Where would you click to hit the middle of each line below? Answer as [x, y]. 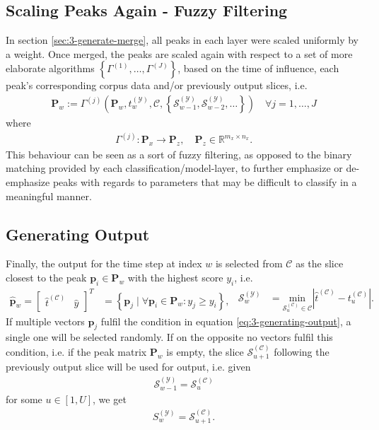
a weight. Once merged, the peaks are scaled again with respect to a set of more [179, 53]
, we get [110, 399]
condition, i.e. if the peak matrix [76, 351]
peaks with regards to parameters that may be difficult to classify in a [205, 182]
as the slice [320, 263]
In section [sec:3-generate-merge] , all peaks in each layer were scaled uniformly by [182, 40]
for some [24, 399]
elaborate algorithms [50, 68]
